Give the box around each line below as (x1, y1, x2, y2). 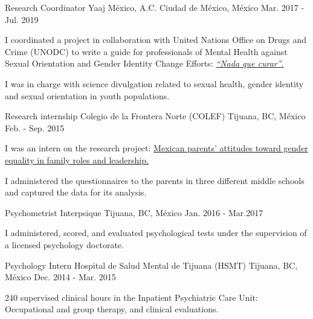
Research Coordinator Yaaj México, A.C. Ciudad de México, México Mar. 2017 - (5, 1, 305, 13)
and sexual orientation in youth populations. (5, 89, 170, 102)
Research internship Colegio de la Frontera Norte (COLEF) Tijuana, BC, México (5, 110, 306, 122)
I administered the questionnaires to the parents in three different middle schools (5, 174, 305, 186)
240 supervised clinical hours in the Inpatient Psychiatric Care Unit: (5, 291, 258, 303)
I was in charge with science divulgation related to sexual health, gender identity (5, 77, 304, 90)
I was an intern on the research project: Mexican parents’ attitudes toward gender (5, 142, 308, 154)
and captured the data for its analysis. (5, 186, 147, 199)
